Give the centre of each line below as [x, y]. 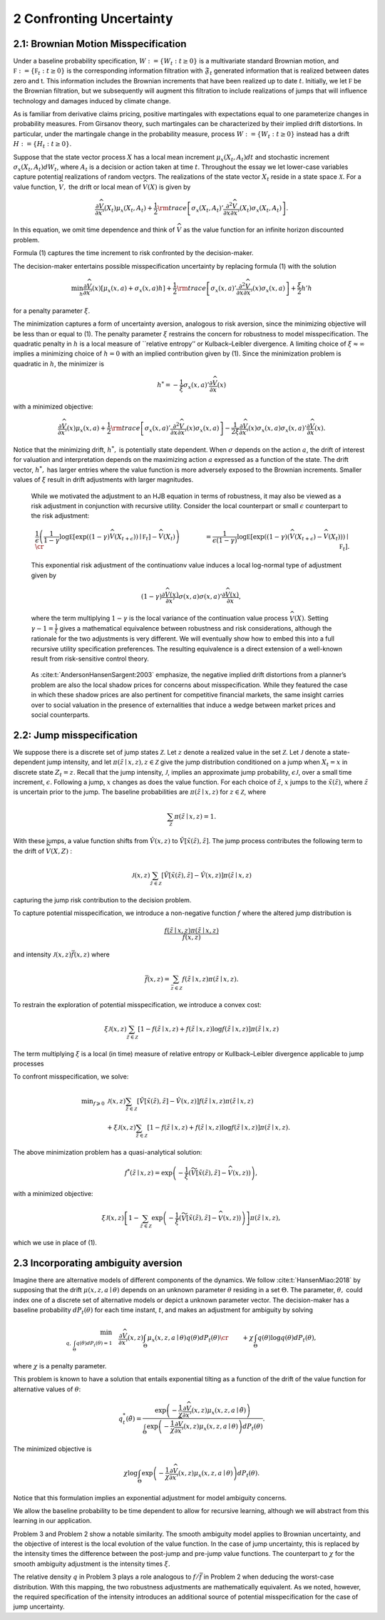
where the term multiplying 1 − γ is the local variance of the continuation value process [159, 618]
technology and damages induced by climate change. [92, 100]
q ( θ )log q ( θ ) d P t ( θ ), [287, 1338]
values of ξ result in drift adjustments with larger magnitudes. [103, 480]
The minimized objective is [52, 1449]
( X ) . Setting [311, 618]
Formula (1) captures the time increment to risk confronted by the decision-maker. [133, 253]
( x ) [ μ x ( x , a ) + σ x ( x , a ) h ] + [132, 289]
